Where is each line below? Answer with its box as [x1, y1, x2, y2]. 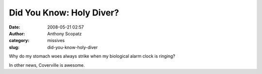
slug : [9, 44, 19, 50]
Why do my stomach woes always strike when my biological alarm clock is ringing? [9, 53, 176, 59]
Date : [9, 24, 20, 30]
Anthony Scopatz [47, 30, 82, 36]
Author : [9, 30, 25, 36]
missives [47, 38, 65, 44]
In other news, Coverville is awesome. [9, 62, 85, 68]
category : [9, 38, 30, 44]
